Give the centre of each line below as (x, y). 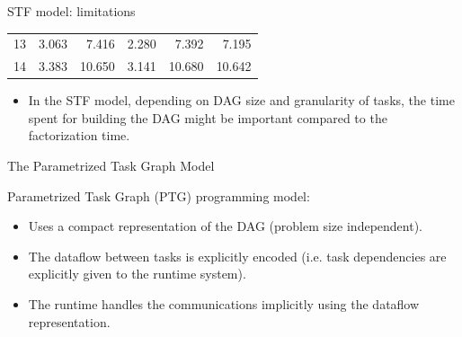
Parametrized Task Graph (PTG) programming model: (159, 195)
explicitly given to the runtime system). (137, 274)
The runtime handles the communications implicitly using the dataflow (224, 304)
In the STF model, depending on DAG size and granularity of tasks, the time (241, 100)
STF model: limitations (71, 11)
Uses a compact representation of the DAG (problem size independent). (225, 226)
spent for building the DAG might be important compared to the (208, 117)
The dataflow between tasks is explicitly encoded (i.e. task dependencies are (237, 256)
